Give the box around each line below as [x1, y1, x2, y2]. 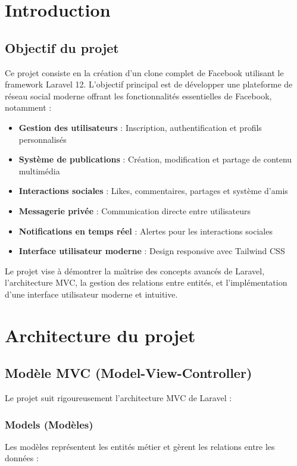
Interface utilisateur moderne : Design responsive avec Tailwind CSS [18, 245, 285, 257]
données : [5, 452, 39, 464]
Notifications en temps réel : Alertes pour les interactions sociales [18, 224, 273, 237]
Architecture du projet [5, 323, 196, 347]
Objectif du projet [5, 38, 119, 57]
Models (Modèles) [5, 417, 93, 431]
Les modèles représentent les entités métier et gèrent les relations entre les [5, 440, 275, 452]
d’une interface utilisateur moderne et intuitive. [5, 287, 178, 300]
